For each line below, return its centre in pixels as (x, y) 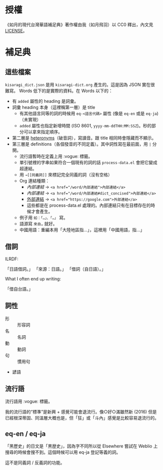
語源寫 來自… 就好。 (38, 223)
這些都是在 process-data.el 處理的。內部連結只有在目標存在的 (89, 205)
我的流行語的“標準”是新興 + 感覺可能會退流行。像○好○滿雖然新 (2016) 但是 (81, 412)
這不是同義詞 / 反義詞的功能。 (35, 463)
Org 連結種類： (34, 181)
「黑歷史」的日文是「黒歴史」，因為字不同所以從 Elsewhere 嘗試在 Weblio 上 (81, 446)
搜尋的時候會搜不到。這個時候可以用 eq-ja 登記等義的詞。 (63, 452)
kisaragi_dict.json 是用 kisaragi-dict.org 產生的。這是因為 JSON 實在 (78, 84)
